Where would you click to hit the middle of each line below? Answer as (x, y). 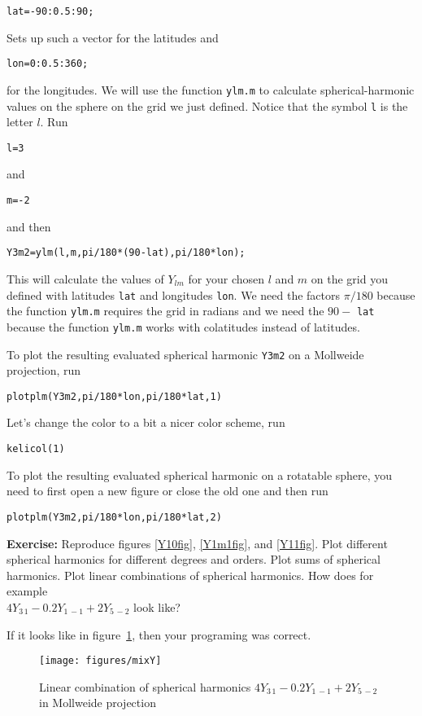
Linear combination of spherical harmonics (145, 686)
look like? (157, 606)
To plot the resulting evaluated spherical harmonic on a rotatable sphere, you (200, 474)
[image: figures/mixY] (100, 661)
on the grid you (349, 278)
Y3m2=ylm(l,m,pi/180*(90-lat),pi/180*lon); (126, 253)
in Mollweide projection (98, 703)
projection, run (44, 370)
